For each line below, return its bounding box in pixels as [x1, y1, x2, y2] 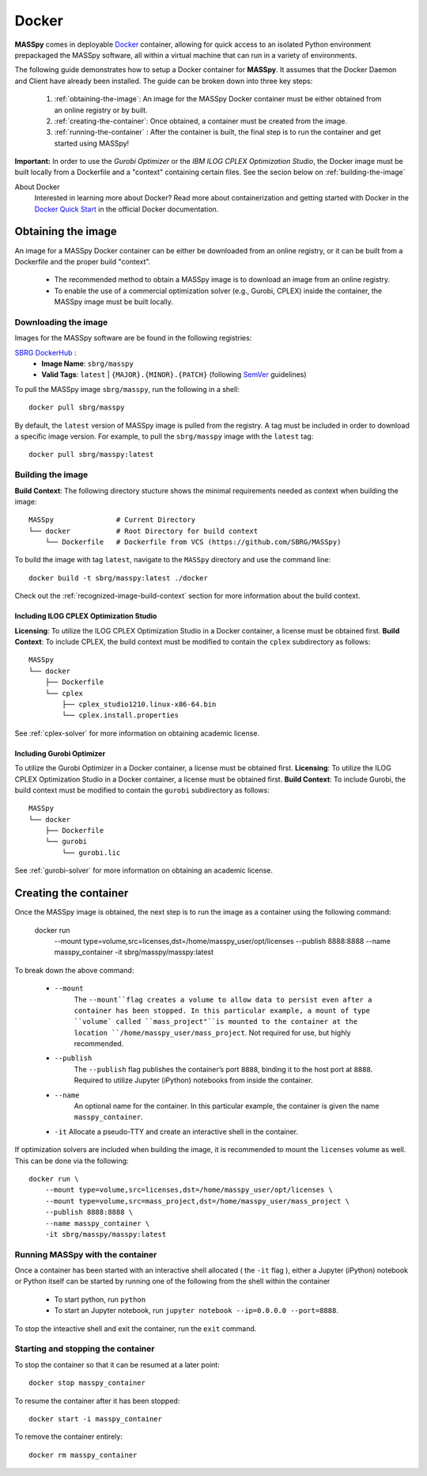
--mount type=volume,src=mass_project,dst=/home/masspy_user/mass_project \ [44, 1196, 350, 1205]
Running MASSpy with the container [14, 1249, 157, 1260]
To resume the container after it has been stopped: [14, 1396, 180, 1406]
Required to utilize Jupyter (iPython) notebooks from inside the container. [74, 1075, 313, 1085]
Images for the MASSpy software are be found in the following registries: [14, 333, 252, 343]
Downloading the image [14, 317, 108, 328]
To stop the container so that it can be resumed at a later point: [14, 1360, 221, 1369]
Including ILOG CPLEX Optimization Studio [14, 611, 157, 621]
